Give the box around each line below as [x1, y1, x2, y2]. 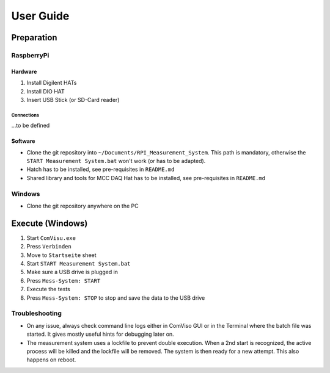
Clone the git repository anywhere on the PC [26, 202, 139, 209]
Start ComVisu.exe [26, 234, 76, 241]
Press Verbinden [26, 243, 71, 250]
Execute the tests [26, 286, 70, 293]
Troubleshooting [11, 309, 62, 317]
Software [11, 137, 35, 145]
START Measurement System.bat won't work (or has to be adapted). [26, 158, 206, 165]
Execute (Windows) [11, 218, 88, 228]
